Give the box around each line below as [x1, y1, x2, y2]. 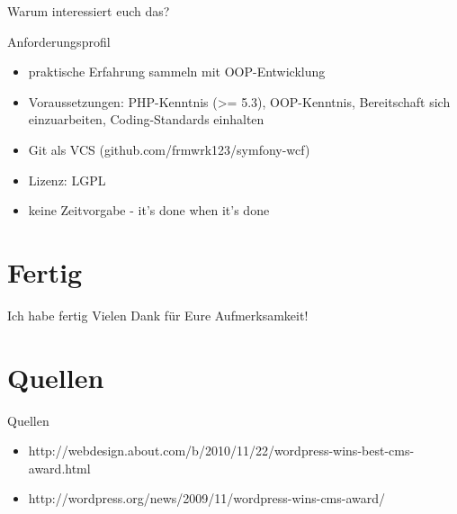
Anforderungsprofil [7, 32, 111, 50]
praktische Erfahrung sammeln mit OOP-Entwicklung [28, 62, 326, 81]
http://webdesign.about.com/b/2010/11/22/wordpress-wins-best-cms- [28, 441, 415, 460]
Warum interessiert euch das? [7, 2, 170, 20]
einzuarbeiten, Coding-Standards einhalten [28, 110, 264, 129]
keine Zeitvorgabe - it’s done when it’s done [28, 201, 270, 220]
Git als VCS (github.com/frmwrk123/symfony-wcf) [28, 140, 310, 158]
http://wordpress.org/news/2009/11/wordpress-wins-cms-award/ [28, 489, 386, 508]
